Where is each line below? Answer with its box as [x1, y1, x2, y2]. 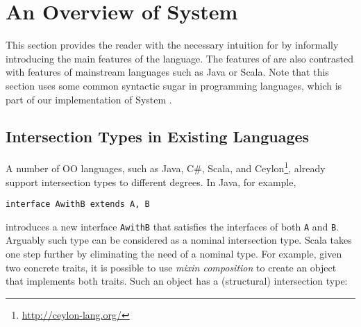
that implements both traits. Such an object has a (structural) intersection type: [6, 274, 348, 288]
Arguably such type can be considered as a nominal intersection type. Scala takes [6, 233, 352, 247]
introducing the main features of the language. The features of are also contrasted [6, 51, 354, 65]
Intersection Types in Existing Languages [6, 126, 310, 147]
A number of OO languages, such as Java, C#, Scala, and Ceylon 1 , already [6, 159, 326, 175]
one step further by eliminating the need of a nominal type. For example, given [6, 246, 342, 261]
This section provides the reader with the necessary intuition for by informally [6, 37, 339, 52]
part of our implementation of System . [6, 92, 172, 106]
